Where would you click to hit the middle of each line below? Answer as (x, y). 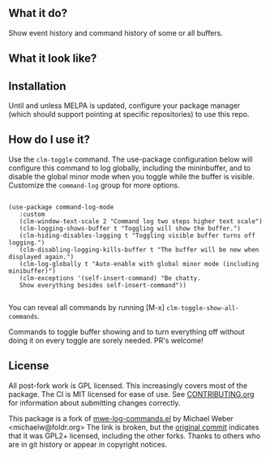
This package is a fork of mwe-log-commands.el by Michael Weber (121, 418)
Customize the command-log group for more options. (94, 185)
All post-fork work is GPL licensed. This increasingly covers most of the (128, 386)
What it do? (38, 13)
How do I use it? (49, 140)
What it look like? (53, 59)
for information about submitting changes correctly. (94, 403)
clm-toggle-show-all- (202, 308)
